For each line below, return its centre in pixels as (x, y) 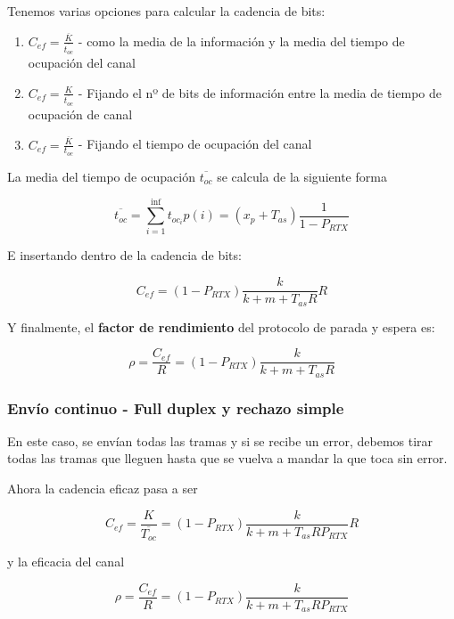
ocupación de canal (80, 114)
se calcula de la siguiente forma (302, 176)
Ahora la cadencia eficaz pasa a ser (103, 489)
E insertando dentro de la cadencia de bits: (124, 255)
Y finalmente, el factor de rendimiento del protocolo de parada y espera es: (221, 326)
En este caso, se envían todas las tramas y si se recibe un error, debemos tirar (220, 440)
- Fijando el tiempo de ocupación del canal (195, 144)
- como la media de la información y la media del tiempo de (241, 41)
